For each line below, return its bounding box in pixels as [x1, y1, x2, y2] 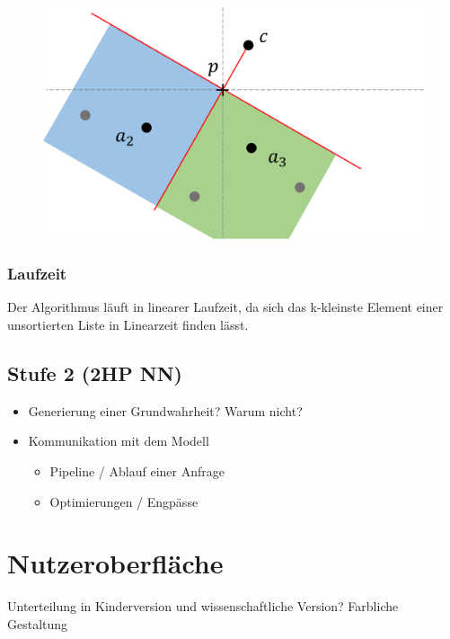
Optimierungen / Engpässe [49, 492, 199, 510]
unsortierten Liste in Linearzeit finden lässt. [7, 315, 249, 333]
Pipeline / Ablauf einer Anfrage [49, 461, 225, 480]
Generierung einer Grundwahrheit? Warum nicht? [28, 401, 303, 420]
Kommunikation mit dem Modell [28, 431, 209, 450]
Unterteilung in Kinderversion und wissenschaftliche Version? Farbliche [7, 597, 399, 616]
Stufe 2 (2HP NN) [7, 359, 182, 386]
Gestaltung [7, 614, 68, 633]
